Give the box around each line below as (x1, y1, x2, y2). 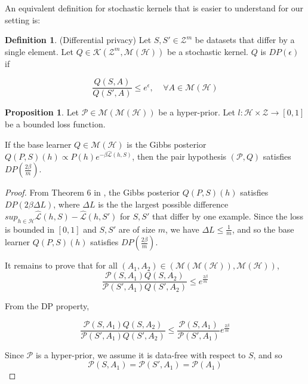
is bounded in (5, 223, 54, 235)
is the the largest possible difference (98, 198, 229, 211)
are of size (118, 223, 156, 235)
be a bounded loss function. (5, 118, 106, 130)
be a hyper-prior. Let (158, 106, 235, 118)
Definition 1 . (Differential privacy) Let (5, 33, 152, 46)
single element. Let (5, 45, 73, 57)
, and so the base (232, 223, 294, 235)
